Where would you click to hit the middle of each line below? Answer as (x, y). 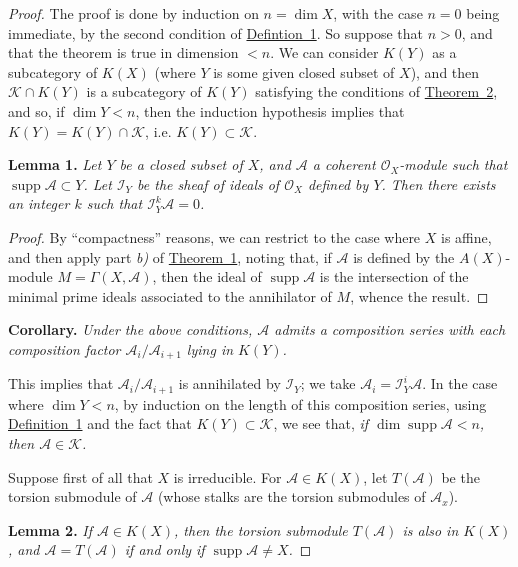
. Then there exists (438, 183)
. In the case (460, 383)
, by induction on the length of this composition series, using (300, 403)
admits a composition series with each (390, 329)
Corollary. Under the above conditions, (130, 329)
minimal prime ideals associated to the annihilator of (170, 295)
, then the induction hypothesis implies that (270, 110)
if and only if (164, 549)
